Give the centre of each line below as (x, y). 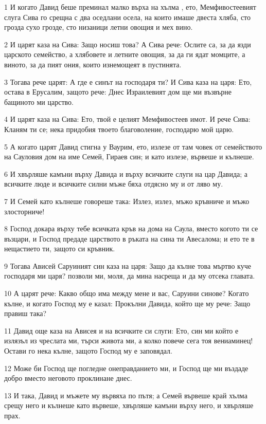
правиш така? (25, 313)
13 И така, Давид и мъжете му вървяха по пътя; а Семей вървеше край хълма (126, 395)
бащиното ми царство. (39, 102)
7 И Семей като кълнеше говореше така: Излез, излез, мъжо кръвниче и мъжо (127, 201)
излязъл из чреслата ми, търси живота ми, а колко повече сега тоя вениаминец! (129, 340)
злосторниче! (24, 211)
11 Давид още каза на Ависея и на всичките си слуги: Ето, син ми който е (121, 330)
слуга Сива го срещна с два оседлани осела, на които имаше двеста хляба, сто (128, 17)
